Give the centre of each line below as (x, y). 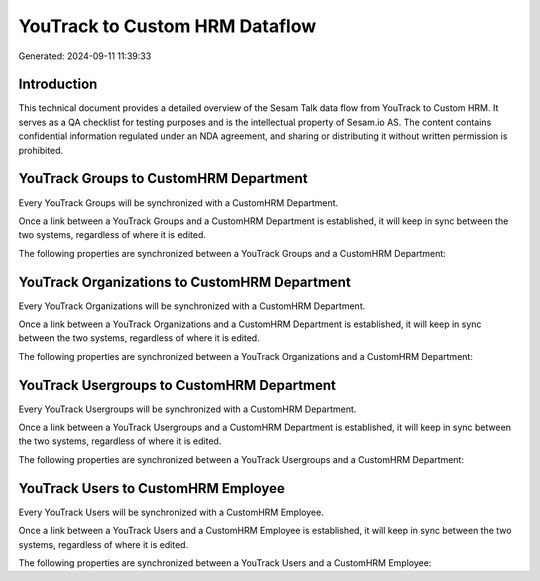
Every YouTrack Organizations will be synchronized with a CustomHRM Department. (192, 306)
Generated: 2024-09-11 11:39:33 (85, 56)
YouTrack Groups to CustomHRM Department (163, 178)
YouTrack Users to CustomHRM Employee (151, 488)
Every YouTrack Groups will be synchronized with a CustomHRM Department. (178, 202)
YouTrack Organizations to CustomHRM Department (185, 281)
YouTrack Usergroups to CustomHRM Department (177, 385)
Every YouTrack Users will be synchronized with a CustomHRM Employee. (171, 512)
